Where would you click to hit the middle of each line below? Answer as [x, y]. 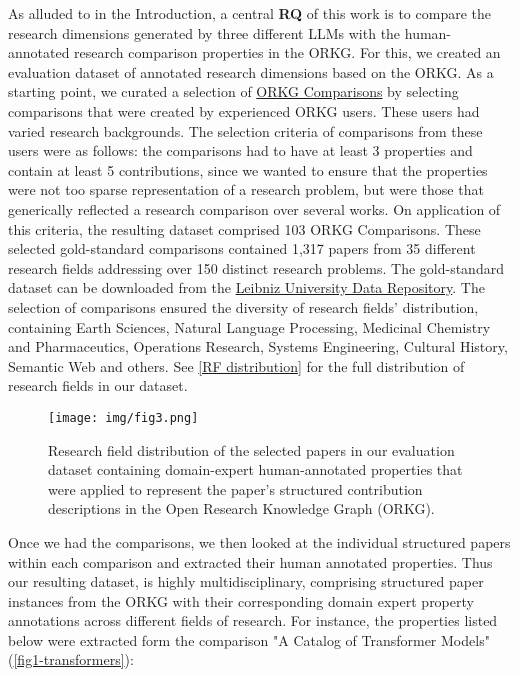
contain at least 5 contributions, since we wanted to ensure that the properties [248, 169]
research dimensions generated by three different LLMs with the [204, 32]
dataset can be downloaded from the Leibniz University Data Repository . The [246, 287]
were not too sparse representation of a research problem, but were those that [246, 189]
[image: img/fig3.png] [123, 417]
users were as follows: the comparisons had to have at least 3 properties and [240, 150]
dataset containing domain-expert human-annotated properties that [255, 469]
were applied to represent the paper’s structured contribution [235, 488]
